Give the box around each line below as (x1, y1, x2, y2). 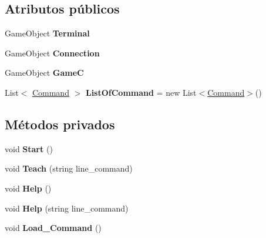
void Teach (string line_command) (5, 162, 133, 175)
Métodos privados (5, 115, 115, 133)
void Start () (5, 142, 53, 155)
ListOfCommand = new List (85, 86, 197, 98)
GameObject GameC (5, 66, 84, 79)
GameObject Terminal (5, 27, 90, 39)
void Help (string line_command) (5, 202, 129, 214)
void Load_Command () (5, 222, 102, 234)
